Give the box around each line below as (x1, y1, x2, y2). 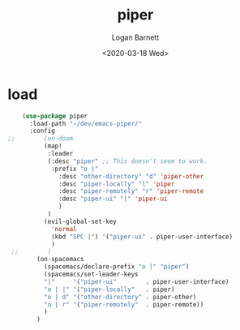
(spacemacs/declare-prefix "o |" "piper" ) (43, 263, 190, 271)
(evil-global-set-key (43, 217, 117, 225)
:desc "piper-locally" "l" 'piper (58, 180, 175, 188)
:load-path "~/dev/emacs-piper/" (28, 119, 143, 127)
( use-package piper (22, 112, 88, 120)
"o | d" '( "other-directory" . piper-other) (43, 293, 197, 301)
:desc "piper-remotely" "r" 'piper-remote (58, 187, 204, 195)
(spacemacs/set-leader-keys (43, 270, 139, 279)
